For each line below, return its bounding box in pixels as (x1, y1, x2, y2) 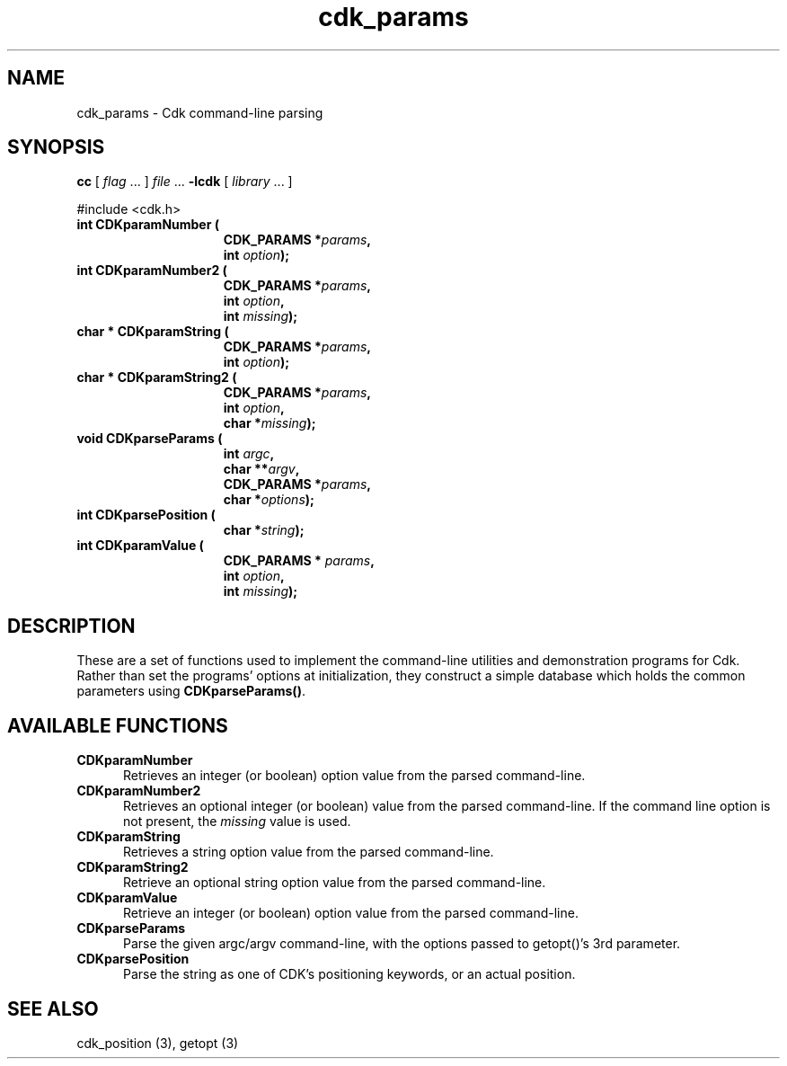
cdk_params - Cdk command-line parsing (76, 104, 323, 120)
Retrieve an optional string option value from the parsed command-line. (123, 875, 546, 891)
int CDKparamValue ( (76, 537, 204, 554)
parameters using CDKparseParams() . (76, 683, 305, 699)
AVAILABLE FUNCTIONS (7, 714, 228, 737)
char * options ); (223, 492, 314, 508)
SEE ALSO (7, 997, 99, 1020)
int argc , (223, 446, 275, 462)
